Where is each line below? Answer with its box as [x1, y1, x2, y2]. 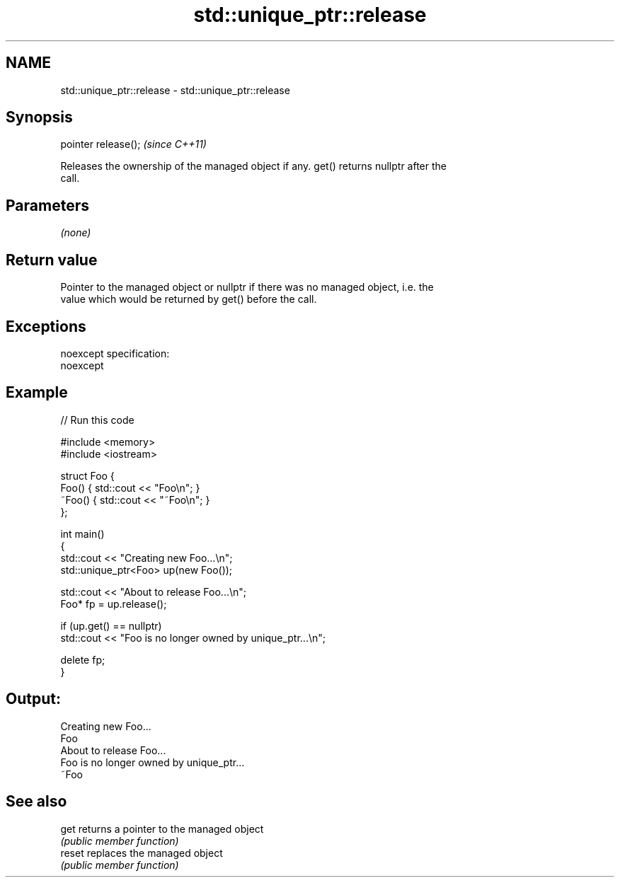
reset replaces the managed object [60, 846, 223, 859]
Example [6, 383, 68, 402]
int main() [60, 527, 105, 540]
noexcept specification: [60, 347, 170, 359]
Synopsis [6, 108, 73, 127]
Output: [6, 690, 61, 708]
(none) [60, 226, 91, 239]
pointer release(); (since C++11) [60, 138, 207, 151]
